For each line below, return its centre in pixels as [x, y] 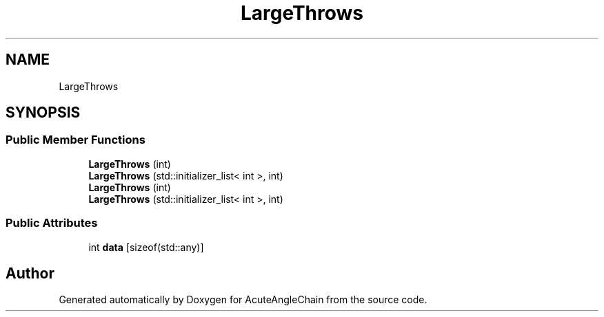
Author [30, 273]
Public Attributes [52, 223]
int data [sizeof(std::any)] [146, 247]
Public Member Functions [75, 140]
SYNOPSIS [43, 113]
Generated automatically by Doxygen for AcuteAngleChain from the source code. [243, 300]
